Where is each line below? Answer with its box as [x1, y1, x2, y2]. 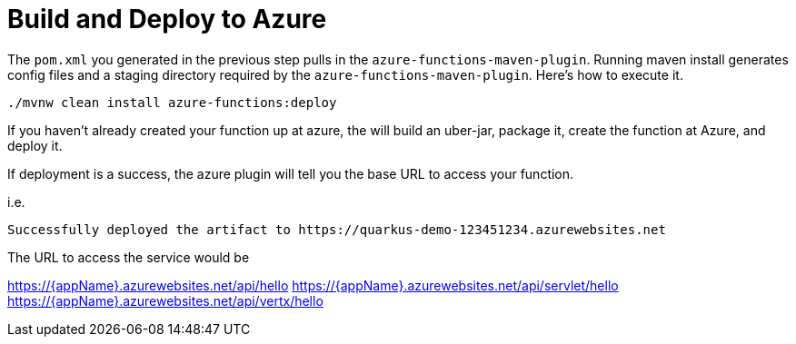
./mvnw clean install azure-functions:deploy [7, 94, 337, 110]
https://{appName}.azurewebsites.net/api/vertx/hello [7, 292, 323, 309]
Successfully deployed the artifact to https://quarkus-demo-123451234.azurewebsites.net [7, 221, 666, 237]
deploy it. [7, 137, 63, 153]
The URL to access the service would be [7, 249, 250, 265]
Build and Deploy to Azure [7, 4, 327, 34]
